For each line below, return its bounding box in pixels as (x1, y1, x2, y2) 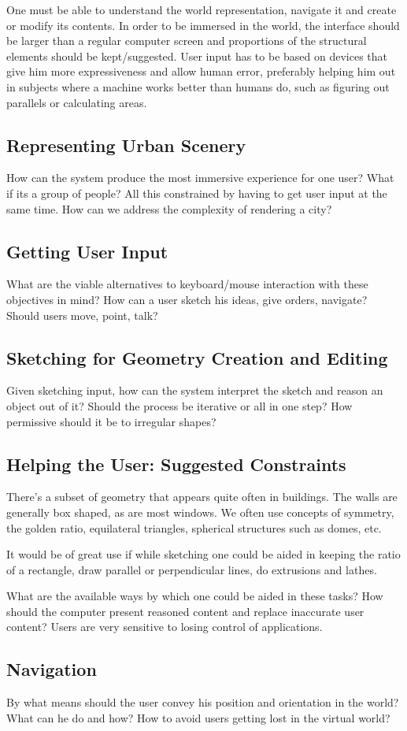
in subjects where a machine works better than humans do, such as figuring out (6, 78, 390, 95)
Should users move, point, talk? (6, 306, 158, 323)
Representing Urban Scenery (6, 132, 246, 157)
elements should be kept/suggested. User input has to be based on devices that (6, 47, 388, 64)
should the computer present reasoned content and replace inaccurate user (6, 603, 364, 619)
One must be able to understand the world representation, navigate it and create (6, 2, 397, 17)
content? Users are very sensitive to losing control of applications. (6, 618, 323, 635)
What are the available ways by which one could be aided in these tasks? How (6, 588, 383, 604)
